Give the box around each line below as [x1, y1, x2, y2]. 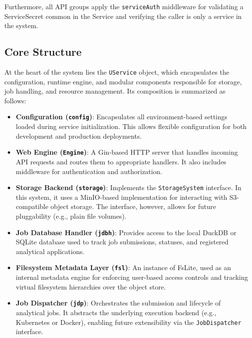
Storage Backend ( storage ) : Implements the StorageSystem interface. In [16, 182, 242, 193]
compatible [16, 201, 48, 211]
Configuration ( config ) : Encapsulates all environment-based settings [16, 112, 228, 122]
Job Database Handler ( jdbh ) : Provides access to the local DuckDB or [16, 227, 236, 237]
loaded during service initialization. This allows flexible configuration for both [16, 121, 247, 131]
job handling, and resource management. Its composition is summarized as [4, 86, 226, 96]
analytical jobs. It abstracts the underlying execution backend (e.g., [16, 307, 217, 317]
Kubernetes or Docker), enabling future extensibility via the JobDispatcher [16, 317, 241, 327]
